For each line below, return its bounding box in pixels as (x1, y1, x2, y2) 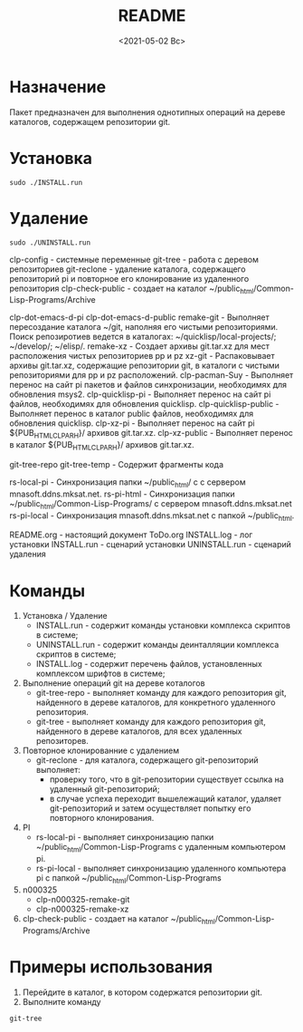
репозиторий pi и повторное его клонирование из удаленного (9, 273, 250, 284)
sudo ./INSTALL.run (9, 178, 83, 187)
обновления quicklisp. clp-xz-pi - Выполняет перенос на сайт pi (9, 418, 255, 429)
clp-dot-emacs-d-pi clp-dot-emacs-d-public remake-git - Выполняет (9, 312, 270, 323)
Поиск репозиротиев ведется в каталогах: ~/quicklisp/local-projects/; (9, 332, 277, 342)
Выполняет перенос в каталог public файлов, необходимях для (9, 409, 254, 420)
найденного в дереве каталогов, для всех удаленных (35, 726, 242, 737)
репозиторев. (35, 736, 89, 747)
